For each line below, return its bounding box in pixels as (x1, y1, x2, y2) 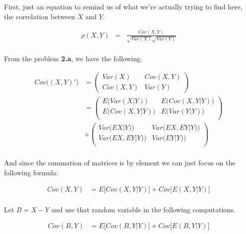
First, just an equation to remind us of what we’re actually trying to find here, (4, 1, 243, 11)
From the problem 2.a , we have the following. (4, 53, 143, 64)
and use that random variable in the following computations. (51, 204, 236, 214)
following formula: (4, 167, 58, 177)
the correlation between (4, 11, 75, 21)
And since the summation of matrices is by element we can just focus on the (4, 157, 236, 168)
